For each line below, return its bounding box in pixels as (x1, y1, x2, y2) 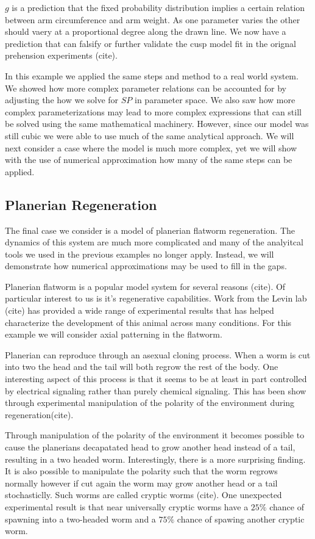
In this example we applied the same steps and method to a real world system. (5, 69, 299, 82)
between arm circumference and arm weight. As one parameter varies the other (5, 13, 300, 26)
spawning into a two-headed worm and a (5, 512, 156, 525)
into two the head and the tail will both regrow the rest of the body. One (5, 360, 278, 373)
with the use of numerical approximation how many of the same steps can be (5, 153, 292, 166)
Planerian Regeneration (5, 195, 157, 214)
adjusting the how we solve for (5, 93, 119, 106)
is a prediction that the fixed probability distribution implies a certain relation (12, 1, 305, 13)
